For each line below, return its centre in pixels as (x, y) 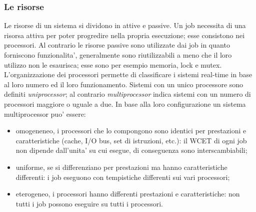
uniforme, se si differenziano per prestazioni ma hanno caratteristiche (121, 167)
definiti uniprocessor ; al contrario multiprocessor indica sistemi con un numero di (127, 94)
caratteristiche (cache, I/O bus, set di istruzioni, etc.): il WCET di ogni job (131, 140)
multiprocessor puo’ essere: (45, 114)
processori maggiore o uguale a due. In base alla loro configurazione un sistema (125, 103)
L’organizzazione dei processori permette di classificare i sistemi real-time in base (128, 74)
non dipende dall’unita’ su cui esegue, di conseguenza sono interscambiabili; (131, 150)
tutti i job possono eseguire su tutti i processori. (89, 203)
